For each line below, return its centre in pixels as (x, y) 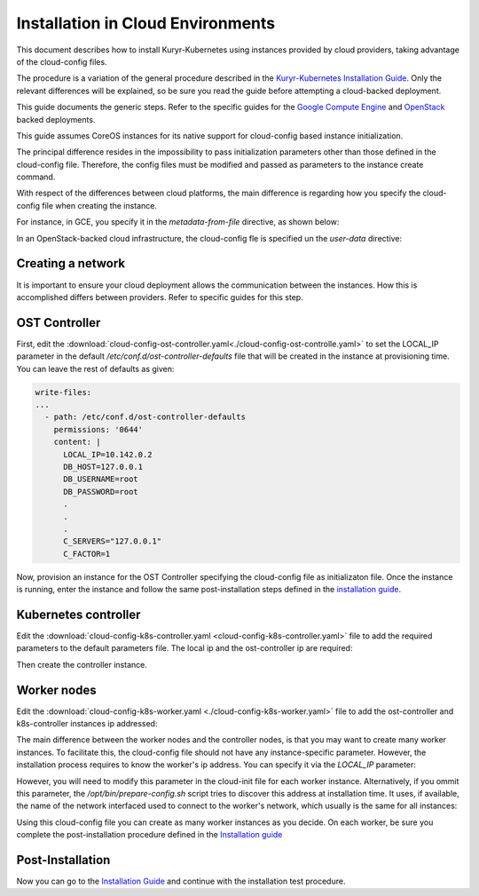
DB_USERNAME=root (101, 479)
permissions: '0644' (98, 429)
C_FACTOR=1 (87, 554)
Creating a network (71, 263)
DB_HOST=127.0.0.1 (103, 467)
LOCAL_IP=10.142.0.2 (108, 454)
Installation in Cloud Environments (146, 23)
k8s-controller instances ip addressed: (87, 724)
